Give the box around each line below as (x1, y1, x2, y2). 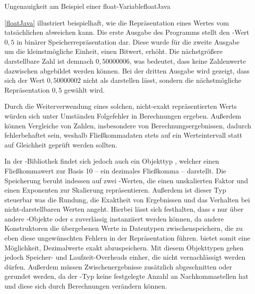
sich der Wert (4, 75, 45, 85)
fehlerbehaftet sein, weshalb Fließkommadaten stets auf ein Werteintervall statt (4, 130, 243, 140)
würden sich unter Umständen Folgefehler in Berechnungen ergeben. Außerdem (4, 110, 241, 121)
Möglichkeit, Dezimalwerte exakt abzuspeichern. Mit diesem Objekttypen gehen (4, 242, 244, 252)
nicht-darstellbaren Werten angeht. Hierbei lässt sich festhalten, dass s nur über (4, 204, 244, 214)
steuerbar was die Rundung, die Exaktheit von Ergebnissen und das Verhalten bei (4, 194, 250, 204)
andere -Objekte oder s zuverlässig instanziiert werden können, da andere (4, 213, 224, 223)
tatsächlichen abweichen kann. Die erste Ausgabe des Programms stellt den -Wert (4, 27, 250, 37)
